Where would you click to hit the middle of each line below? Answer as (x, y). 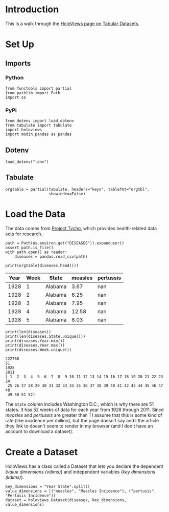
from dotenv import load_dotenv (40, 121)
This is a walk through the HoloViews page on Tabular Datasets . (72, 24)
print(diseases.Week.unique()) (39, 350)
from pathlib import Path (33, 93)
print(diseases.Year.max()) (35, 345)
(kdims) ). (15, 477)
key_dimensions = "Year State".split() (48, 486)
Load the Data (35, 214)
